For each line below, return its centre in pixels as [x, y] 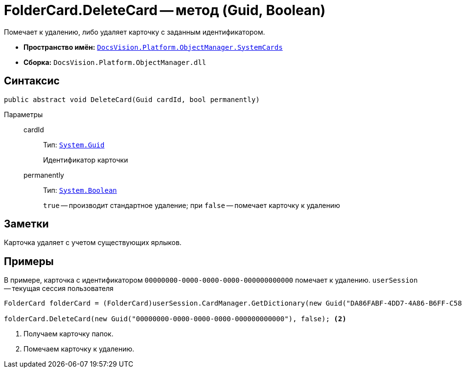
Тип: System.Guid [74, 145]
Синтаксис [32, 81]
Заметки [26, 224]
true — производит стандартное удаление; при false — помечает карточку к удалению [192, 205]
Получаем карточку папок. [69, 334]
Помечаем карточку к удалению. [79, 349]
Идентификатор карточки [86, 160]
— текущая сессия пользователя [59, 289]
